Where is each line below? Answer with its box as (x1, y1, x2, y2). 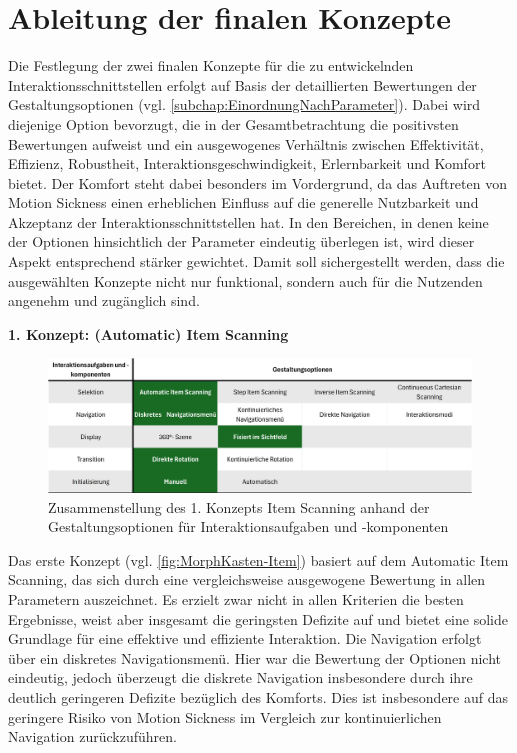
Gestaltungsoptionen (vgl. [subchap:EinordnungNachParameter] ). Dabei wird (8, 94, 481, 115)
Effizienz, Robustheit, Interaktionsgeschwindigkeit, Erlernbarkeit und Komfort (8, 153, 486, 174)
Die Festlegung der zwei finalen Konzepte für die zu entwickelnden (8, 55, 414, 76)
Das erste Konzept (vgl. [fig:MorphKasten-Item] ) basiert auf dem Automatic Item (8, 549, 509, 570)
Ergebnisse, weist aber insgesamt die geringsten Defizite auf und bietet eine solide (8, 608, 508, 629)
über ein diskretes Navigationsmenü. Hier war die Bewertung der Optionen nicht (8, 647, 501, 668)
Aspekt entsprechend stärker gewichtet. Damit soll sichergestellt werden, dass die (8, 251, 505, 272)
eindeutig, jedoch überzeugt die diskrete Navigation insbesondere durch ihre (8, 667, 473, 688)
